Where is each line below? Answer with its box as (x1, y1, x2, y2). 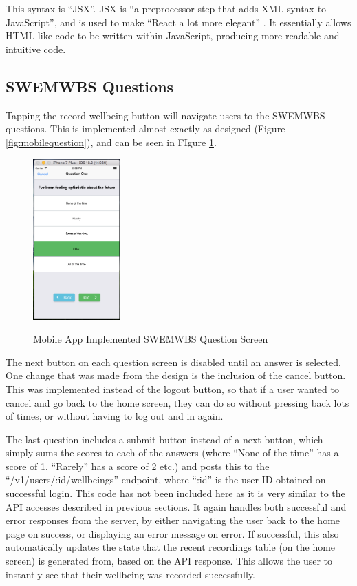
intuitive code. (6, 41, 66, 56)
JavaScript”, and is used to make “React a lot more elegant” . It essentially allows (6, 14, 351, 29)
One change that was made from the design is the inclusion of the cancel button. (6, 368, 346, 383)
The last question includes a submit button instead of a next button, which (6, 432, 323, 446)
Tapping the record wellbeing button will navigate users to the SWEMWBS (6, 108, 325, 122)
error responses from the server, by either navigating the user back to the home (6, 513, 340, 527)
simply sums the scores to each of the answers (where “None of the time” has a (6, 445, 339, 460)
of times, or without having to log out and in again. (6, 409, 224, 423)
